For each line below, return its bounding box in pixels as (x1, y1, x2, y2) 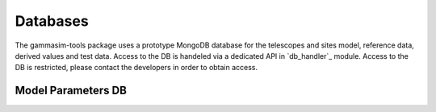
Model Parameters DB (15, 84, 127, 97)
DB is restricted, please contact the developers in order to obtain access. (15, 63, 258, 73)
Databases (15, 12, 89, 30)
